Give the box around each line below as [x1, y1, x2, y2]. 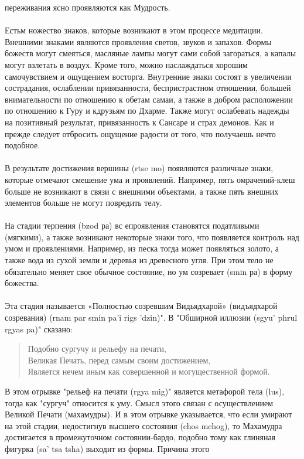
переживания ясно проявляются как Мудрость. [5, 1, 170, 13]
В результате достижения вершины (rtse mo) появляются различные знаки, [5, 162, 274, 174]
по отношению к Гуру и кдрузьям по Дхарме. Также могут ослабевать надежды [5, 104, 289, 117]
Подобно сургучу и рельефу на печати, [28, 342, 167, 355]
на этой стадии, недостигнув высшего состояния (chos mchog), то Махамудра [5, 419, 282, 431]
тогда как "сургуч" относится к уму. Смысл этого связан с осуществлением [5, 396, 274, 409]
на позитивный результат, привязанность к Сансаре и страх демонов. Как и [5, 115, 274, 128]
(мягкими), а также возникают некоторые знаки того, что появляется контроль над [5, 230, 299, 243]
